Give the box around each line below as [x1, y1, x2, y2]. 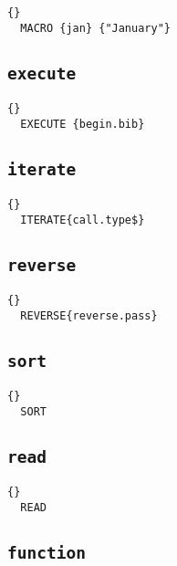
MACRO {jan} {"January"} [20, 21, 171, 35]
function [7, 543, 86, 563]
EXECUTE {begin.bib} [20, 117, 145, 131]
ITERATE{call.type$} [20, 213, 145, 226]
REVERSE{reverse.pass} [20, 309, 158, 322]
